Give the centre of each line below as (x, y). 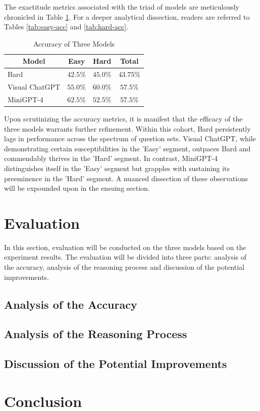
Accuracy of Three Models (74, 43)
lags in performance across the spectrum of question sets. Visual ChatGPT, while (130, 138)
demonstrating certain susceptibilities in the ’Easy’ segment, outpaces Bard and (127, 148)
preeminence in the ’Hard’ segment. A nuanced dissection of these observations (126, 178)
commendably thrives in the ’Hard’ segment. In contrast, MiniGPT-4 (111, 158)
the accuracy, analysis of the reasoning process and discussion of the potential (124, 267)
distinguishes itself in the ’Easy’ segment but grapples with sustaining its (117, 168)
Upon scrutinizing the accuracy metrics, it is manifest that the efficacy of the (123, 118)
